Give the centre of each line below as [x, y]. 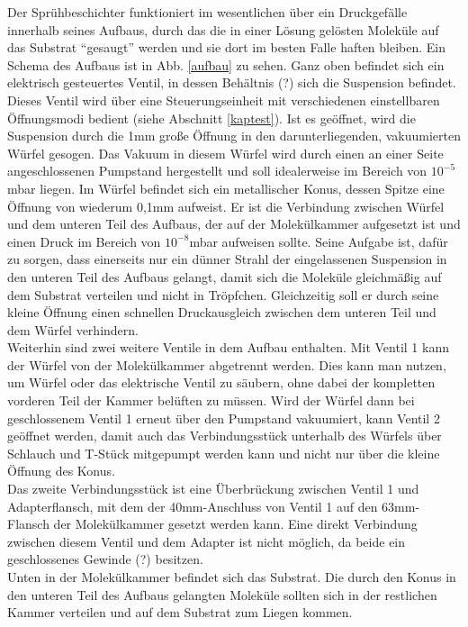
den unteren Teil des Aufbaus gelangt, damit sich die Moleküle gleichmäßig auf [225, 276]
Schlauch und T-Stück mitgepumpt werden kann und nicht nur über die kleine [224, 453]
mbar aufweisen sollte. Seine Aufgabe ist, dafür [319, 241]
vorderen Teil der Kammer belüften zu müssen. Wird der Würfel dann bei [211, 400]
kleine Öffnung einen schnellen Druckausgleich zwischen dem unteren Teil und [222, 312]
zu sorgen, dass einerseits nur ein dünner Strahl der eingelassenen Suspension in [227, 259]
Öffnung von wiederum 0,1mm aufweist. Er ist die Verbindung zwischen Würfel [226, 206]
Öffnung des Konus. [61, 471]
